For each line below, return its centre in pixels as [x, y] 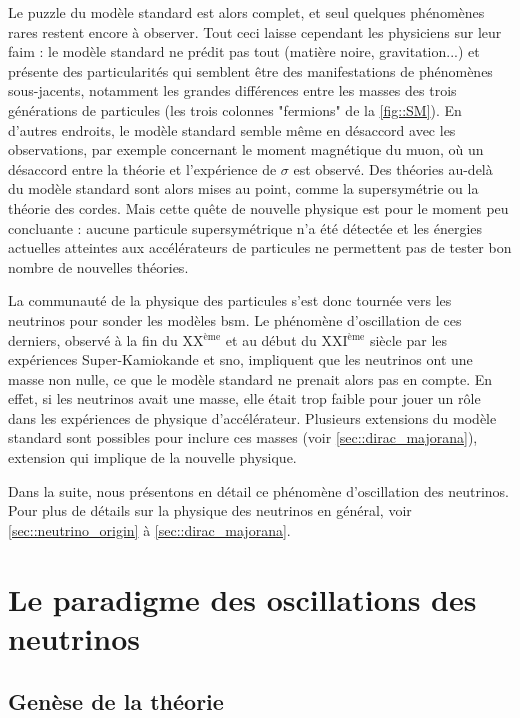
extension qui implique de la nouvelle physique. [152, 457]
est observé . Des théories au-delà [393, 168]
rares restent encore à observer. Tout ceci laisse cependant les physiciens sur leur [255, 31]
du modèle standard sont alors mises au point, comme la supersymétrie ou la [243, 188]
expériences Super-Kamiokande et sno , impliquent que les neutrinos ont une [240, 359]
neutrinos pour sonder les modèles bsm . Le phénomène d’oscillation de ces [235, 319]
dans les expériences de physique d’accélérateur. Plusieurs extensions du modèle [252, 417]
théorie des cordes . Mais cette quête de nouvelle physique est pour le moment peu [258, 207]
